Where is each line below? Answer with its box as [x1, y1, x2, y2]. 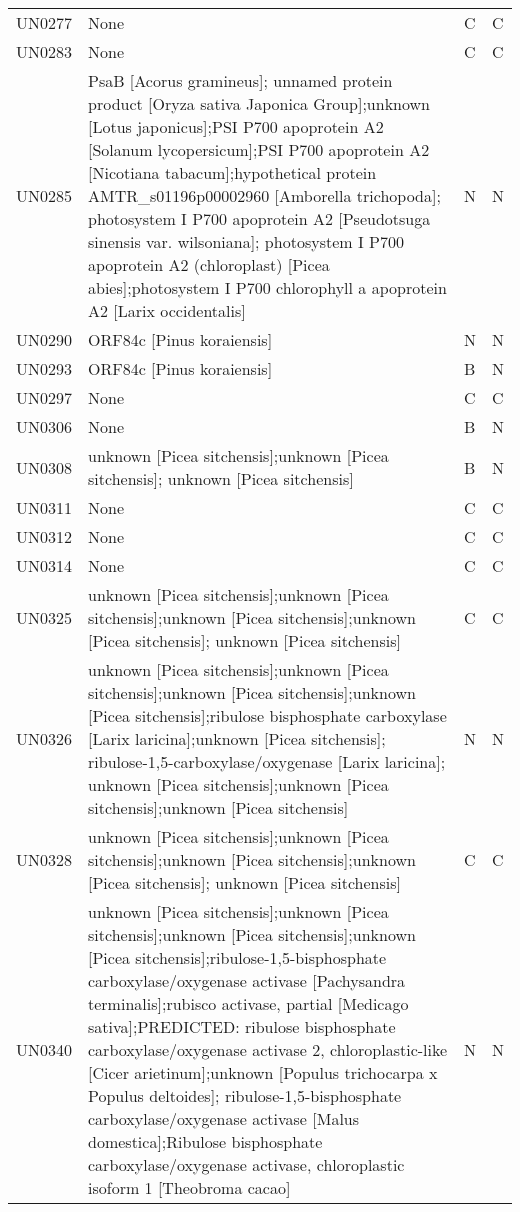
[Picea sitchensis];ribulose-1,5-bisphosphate [88, 946, 387, 969]
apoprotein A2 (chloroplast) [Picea [88, 253, 330, 276]
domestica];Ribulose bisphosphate [88, 1130, 323, 1153]
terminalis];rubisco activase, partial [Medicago [88, 992, 409, 1015]
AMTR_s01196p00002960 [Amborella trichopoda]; [88, 184, 441, 207]
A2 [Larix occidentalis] [88, 299, 246, 322]
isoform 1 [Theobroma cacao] [88, 1176, 291, 1199]
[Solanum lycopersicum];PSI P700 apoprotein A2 [88, 138, 430, 161]
